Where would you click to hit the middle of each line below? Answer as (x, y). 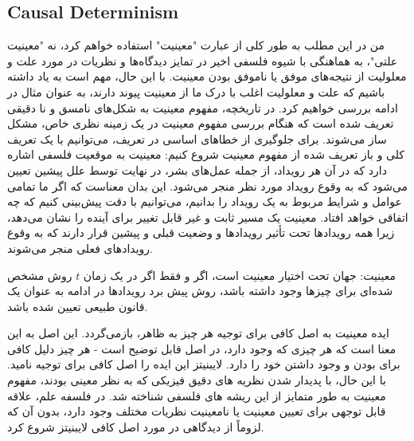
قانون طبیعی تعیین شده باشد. (78, 306)
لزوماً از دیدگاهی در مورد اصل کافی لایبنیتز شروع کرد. (136, 426)
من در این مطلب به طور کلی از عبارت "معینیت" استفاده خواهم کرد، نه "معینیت (196, 45)
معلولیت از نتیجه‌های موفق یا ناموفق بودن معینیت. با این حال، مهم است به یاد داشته (207, 76)
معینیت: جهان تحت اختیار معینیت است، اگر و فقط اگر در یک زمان (239, 275)
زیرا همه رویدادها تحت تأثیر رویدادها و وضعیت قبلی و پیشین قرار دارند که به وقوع (201, 232)
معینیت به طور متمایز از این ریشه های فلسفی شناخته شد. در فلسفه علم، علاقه (197, 395)
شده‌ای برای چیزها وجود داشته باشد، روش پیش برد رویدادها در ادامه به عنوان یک (200, 291)
